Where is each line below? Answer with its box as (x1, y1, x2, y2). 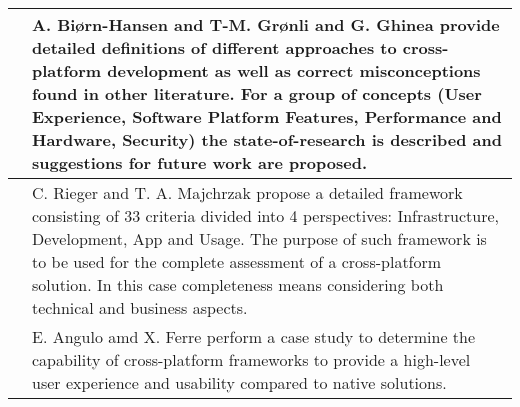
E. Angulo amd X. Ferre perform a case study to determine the (32, 325, 476, 348)
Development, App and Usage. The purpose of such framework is (32, 227, 487, 250)
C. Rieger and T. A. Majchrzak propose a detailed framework (32, 181, 463, 204)
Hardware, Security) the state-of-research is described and (32, 128, 502, 151)
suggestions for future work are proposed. (32, 151, 368, 174)
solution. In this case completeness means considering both (32, 273, 444, 296)
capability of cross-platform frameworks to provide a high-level (32, 348, 471, 371)
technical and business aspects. (32, 296, 248, 319)
